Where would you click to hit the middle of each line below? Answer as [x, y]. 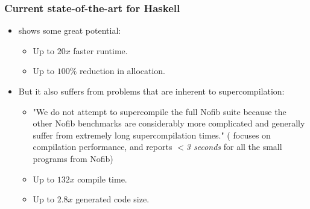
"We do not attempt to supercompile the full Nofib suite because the [160, 111]
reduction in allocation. [122, 71]
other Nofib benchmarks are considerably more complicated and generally [169, 123]
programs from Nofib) [73, 158]
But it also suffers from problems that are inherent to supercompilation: [151, 91]
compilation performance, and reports [103, 147]
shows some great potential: [70, 30]
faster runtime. [100, 50]
